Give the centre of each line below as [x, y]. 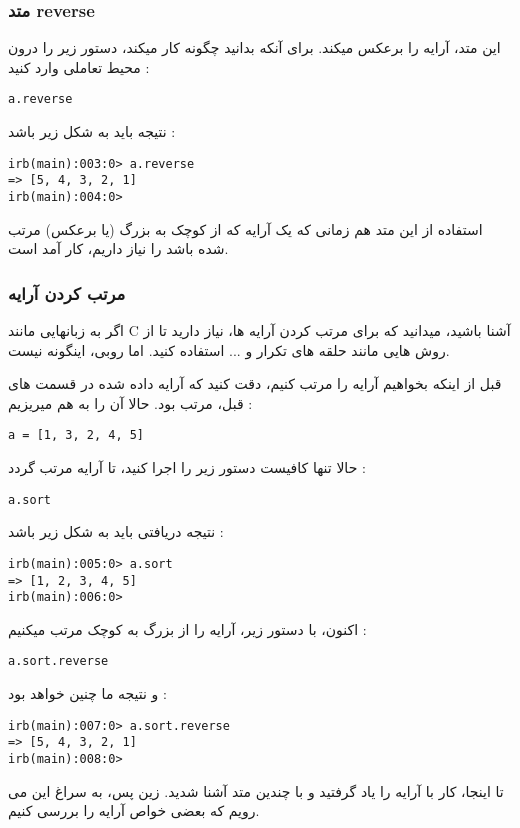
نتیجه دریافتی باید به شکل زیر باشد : [116, 531]
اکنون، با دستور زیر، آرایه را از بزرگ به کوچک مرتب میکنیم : [187, 628]
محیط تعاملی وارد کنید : [79, 66]
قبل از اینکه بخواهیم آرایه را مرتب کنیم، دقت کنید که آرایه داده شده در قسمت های [255, 383]
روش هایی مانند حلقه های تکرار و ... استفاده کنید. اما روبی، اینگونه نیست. [229, 349]
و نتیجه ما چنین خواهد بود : [87, 693]
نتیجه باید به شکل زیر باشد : [92, 131]
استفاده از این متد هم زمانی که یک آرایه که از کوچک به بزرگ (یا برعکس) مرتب [245, 228]
